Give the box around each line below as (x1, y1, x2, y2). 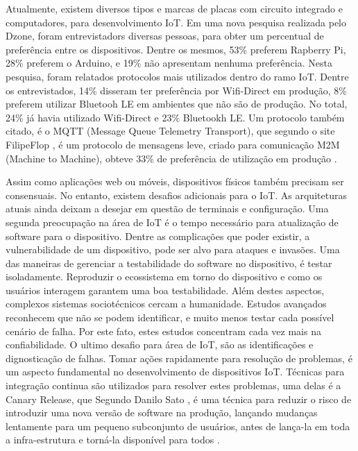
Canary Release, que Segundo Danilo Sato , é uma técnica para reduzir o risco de (6, 391, 352, 406)
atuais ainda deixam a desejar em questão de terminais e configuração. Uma (6, 201, 329, 216)
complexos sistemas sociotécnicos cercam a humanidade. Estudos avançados (6, 296, 327, 311)
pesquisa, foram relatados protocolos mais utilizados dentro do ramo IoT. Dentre (6, 69, 349, 83)
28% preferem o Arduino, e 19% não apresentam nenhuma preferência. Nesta (6, 56, 332, 70)
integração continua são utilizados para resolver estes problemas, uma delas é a (6, 378, 341, 393)
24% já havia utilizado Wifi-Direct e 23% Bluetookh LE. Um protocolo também (6, 110, 345, 124)
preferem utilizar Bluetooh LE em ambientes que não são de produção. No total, (6, 96, 348, 111)
